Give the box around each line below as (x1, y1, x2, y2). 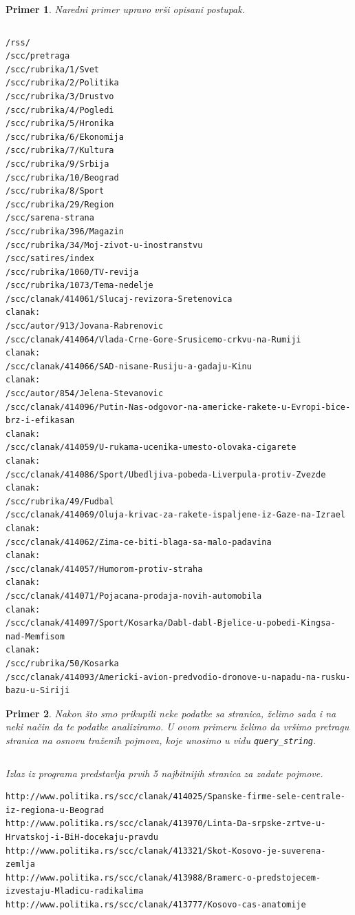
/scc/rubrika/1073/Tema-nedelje (6, 280, 153, 291)
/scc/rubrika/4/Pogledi (6, 105, 114, 115)
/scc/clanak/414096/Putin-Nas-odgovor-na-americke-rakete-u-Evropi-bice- (6, 402, 351, 412)
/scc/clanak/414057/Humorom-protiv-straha (6, 564, 203, 574)
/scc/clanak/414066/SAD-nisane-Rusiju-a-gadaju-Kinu (6, 361, 252, 371)
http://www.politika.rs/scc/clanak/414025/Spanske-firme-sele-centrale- (6, 792, 345, 802)
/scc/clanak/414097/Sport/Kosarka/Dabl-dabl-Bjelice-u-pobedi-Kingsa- (6, 618, 336, 628)
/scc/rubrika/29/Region (6, 199, 114, 209)
